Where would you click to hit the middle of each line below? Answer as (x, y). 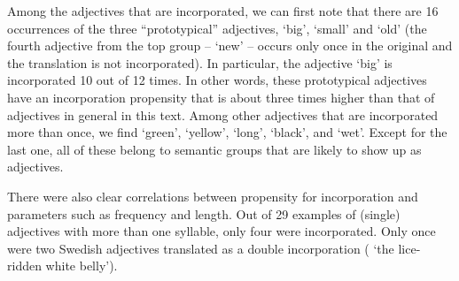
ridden (24, 266)
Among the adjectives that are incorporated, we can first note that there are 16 (223, 11)
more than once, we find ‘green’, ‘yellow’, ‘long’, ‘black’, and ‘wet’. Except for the (227, 132)
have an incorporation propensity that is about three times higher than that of (221, 97)
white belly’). (82, 266)
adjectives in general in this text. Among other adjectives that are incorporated (223, 114)
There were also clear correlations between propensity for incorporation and (213, 196)
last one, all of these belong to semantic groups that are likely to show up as (214, 149)
